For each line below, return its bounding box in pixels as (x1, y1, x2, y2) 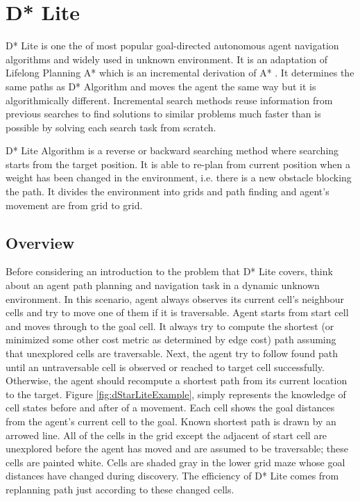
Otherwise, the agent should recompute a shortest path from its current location (6, 373, 348, 388)
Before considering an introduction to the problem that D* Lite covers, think (6, 264, 333, 279)
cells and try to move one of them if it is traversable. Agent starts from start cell (6, 305, 349, 320)
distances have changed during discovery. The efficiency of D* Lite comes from (6, 468, 339, 483)
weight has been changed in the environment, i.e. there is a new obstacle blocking (6, 170, 352, 185)
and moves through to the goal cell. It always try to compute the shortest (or (6, 318, 334, 333)
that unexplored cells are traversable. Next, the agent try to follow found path (6, 346, 338, 361)
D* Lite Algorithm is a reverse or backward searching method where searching (6, 143, 339, 158)
